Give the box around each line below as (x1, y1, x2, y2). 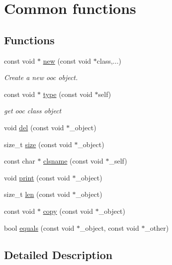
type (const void (43, 88, 92, 99)
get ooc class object (4, 105, 62, 116)
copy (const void (43, 205, 93, 216)
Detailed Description (4, 247, 113, 262)
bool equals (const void (4, 222, 75, 233)
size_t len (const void (4, 189, 70, 199)
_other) (145, 222, 169, 233)
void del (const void (4, 122, 64, 132)
